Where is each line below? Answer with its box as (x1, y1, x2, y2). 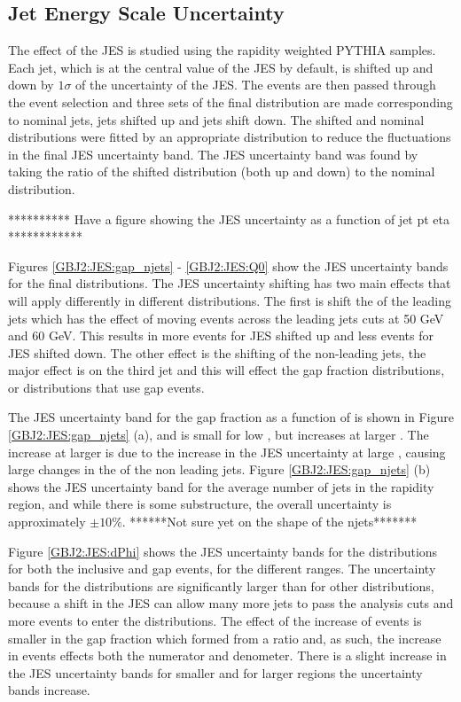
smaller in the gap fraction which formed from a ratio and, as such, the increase (8, 628, 441, 647)
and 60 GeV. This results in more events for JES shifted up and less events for (8, 326, 434, 345)
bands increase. (8, 681, 90, 699)
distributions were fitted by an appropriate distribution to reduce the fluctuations (8, 128, 451, 146)
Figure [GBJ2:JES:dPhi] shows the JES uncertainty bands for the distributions (8, 542, 438, 560)
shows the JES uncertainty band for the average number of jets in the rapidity (8, 477, 434, 495)
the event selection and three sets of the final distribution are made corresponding (8, 92, 453, 111)
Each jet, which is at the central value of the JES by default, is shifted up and (8, 58, 434, 76)
